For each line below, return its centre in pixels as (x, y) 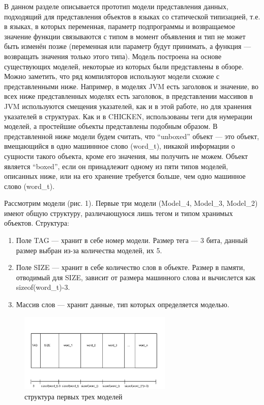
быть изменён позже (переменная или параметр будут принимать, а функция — (128, 46)
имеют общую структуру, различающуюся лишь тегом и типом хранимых (119, 213)
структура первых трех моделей (74, 396)
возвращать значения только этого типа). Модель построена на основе (113, 56)
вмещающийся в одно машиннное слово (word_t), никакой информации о (120, 146)
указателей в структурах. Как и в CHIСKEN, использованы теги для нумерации (128, 116)
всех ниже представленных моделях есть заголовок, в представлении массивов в (129, 96)
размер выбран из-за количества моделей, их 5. (89, 250)
